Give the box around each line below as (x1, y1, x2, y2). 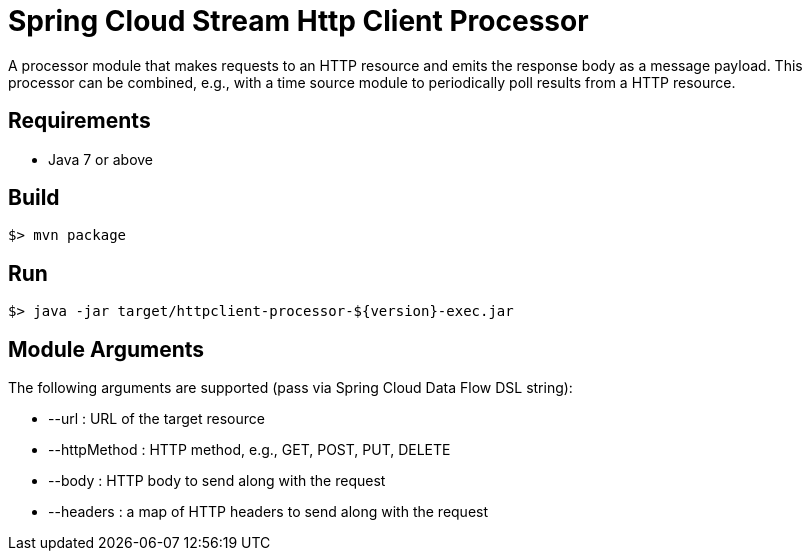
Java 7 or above (48, 150, 154, 168)
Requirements (8, 108, 151, 134)
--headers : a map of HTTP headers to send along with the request (48, 503, 489, 521)
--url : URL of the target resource (48, 410, 265, 428)
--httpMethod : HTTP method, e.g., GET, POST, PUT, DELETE (48, 441, 451, 459)
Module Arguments (8, 336, 205, 362)
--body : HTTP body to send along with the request (48, 472, 386, 490)
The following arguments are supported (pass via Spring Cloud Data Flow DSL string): (8, 379, 573, 397)
